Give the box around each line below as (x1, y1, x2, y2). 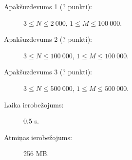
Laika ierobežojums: (4, 99, 64, 109)
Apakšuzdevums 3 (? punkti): (4, 67, 93, 77)
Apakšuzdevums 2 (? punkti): (4, 34, 93, 44)
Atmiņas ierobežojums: (4, 132, 72, 142)
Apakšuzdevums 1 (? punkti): (4, 1, 93, 11)
